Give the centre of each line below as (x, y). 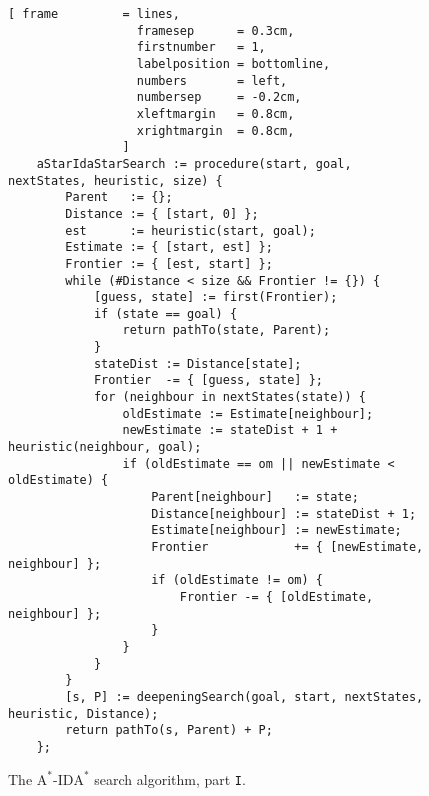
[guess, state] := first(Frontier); (215, 297)
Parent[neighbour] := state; (255, 497)
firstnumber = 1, (201, 47)
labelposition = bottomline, (233, 63)
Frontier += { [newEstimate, (287, 547)
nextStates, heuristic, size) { (115, 180)
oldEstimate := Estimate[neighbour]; (248, 413)
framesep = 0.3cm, (215, 30)
